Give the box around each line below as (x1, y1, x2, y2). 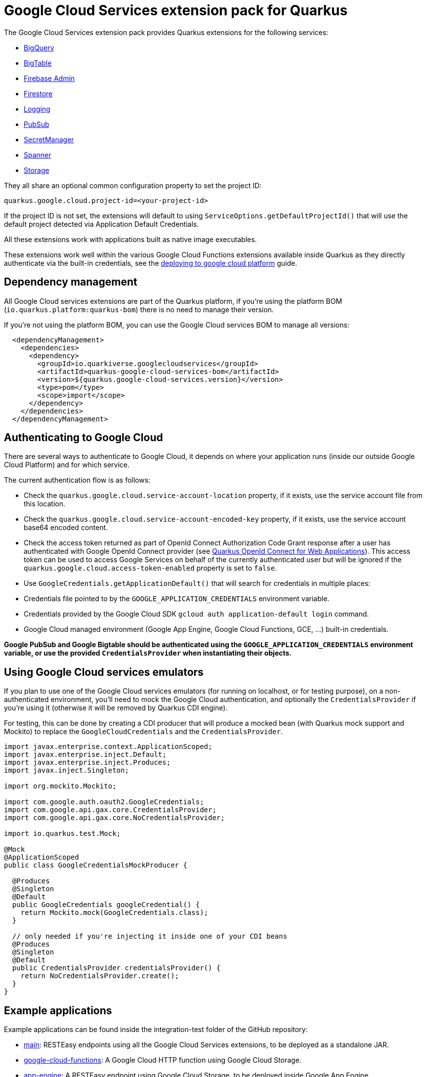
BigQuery (24, 43, 54, 52)
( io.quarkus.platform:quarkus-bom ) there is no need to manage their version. (4, 305, 274, 314)
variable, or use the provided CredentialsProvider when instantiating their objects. (4, 649, 292, 658)
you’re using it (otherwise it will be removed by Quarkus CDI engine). (4, 704, 228, 712)
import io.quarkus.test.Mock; (4, 829, 121, 838)
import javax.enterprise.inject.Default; (4, 750, 167, 759)
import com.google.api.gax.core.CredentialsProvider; (4, 806, 216, 814)
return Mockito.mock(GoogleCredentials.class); (20, 909, 209, 917)
